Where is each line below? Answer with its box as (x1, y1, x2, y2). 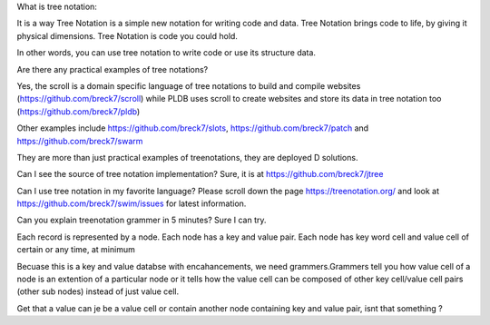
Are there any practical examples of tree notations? (16, 64, 209, 74)
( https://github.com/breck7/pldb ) (16, 105, 141, 117)
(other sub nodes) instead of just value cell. (16, 286, 180, 297)
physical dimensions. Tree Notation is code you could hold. (16, 30, 238, 41)
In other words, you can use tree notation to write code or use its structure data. (16, 47, 317, 58)
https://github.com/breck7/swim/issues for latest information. (16, 198, 247, 209)
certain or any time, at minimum (16, 244, 135, 255)
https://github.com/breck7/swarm (16, 135, 143, 146)
